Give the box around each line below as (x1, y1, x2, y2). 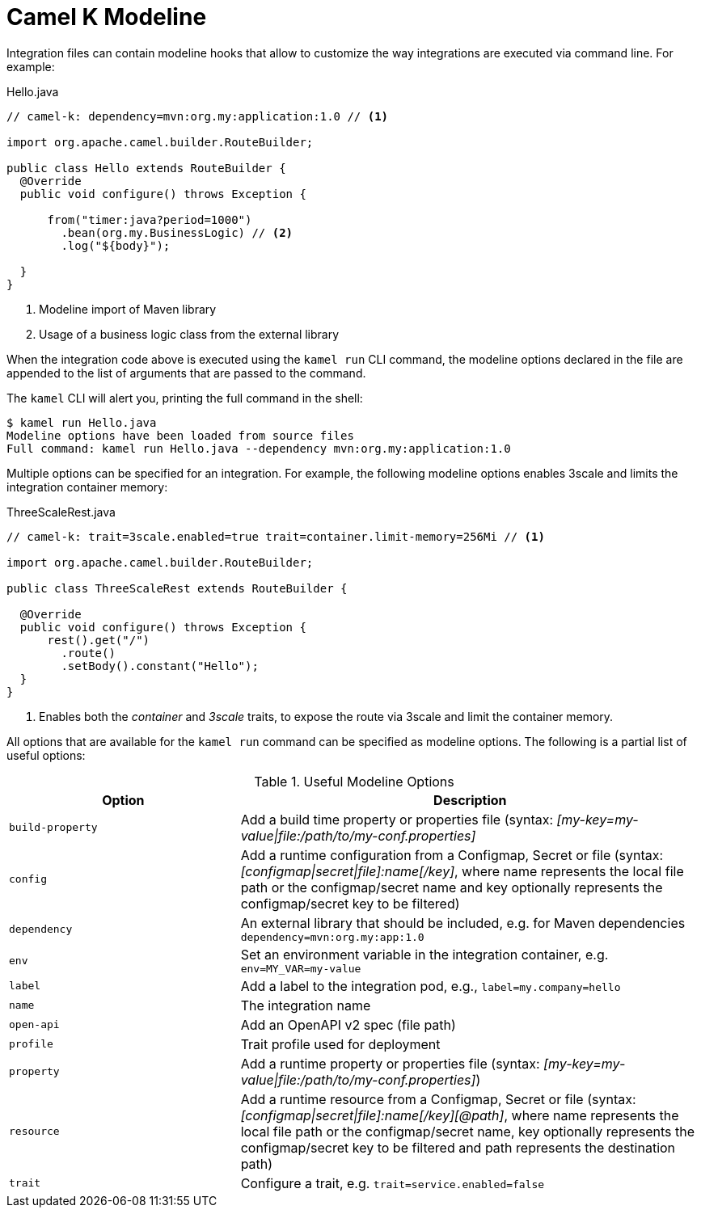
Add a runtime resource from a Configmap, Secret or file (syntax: (240, 1090, 636, 1107)
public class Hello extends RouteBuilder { (6, 161, 286, 175)
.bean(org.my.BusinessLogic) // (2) (61, 226, 293, 239)
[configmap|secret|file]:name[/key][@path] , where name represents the (240, 1107, 679, 1123)
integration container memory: (6, 479, 168, 494)
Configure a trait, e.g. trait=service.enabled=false (240, 1174, 545, 1191)
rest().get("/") (47, 633, 150, 647)
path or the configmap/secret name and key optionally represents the (240, 879, 663, 896)
